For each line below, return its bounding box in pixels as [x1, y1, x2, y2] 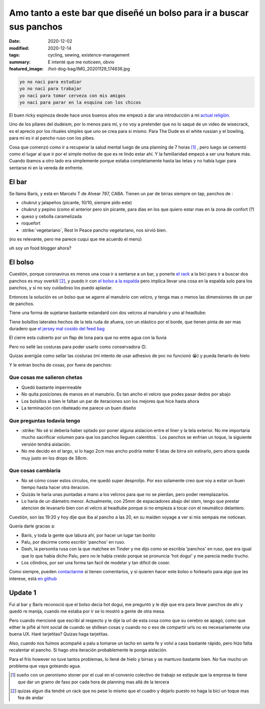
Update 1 [9, 588, 37, 597]
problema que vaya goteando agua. [9, 663, 81, 669]
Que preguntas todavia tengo [9, 417, 80, 424]
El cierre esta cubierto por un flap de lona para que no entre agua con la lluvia [9, 335, 167, 340]
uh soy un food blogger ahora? [9, 245, 72, 251]
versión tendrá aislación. [21, 441, 71, 447]
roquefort [21, 220, 41, 226]
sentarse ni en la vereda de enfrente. [9, 165, 83, 171]
